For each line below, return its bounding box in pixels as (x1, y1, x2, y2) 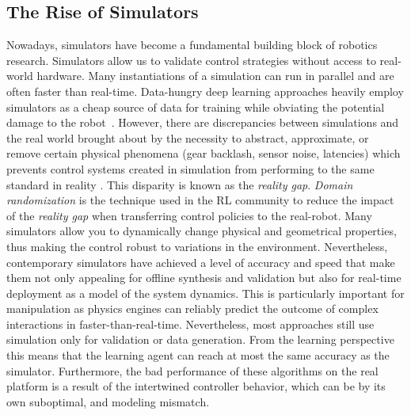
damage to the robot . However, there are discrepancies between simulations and (6, 114, 399, 131)
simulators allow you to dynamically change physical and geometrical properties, (6, 223, 397, 239)
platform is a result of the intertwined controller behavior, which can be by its (6, 378, 386, 394)
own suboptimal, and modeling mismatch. (6, 393, 210, 409)
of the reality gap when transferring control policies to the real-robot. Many (6, 207, 372, 223)
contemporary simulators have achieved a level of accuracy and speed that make (6, 253, 395, 270)
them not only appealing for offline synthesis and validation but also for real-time (6, 269, 401, 286)
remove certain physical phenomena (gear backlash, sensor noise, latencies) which (6, 145, 401, 162)
